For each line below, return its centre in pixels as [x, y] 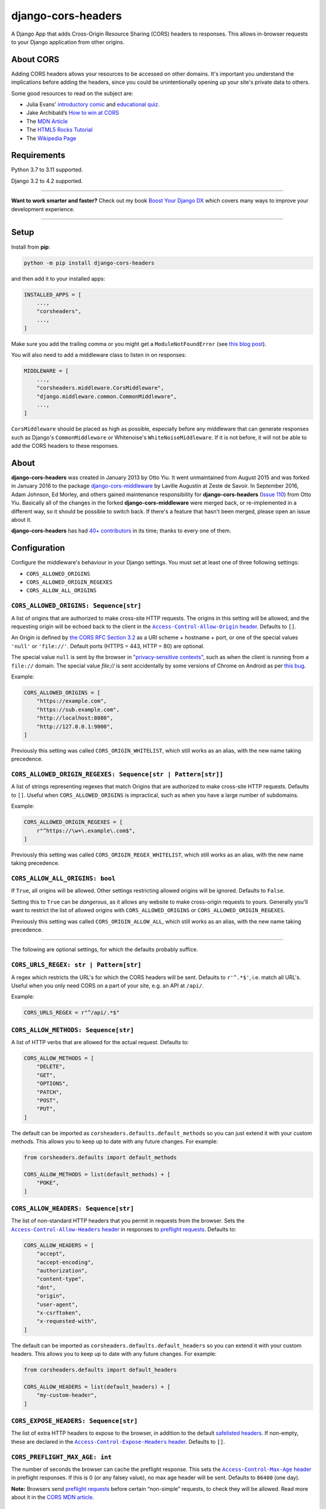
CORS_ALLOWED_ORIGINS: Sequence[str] [76, 606]
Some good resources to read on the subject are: [72, 93]
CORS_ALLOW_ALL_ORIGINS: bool [63, 879]
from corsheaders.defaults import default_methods [101, 1158]
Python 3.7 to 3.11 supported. [47, 170]
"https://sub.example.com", [78, 710]
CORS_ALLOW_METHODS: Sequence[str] [73, 1030]
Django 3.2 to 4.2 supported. [47, 180]
